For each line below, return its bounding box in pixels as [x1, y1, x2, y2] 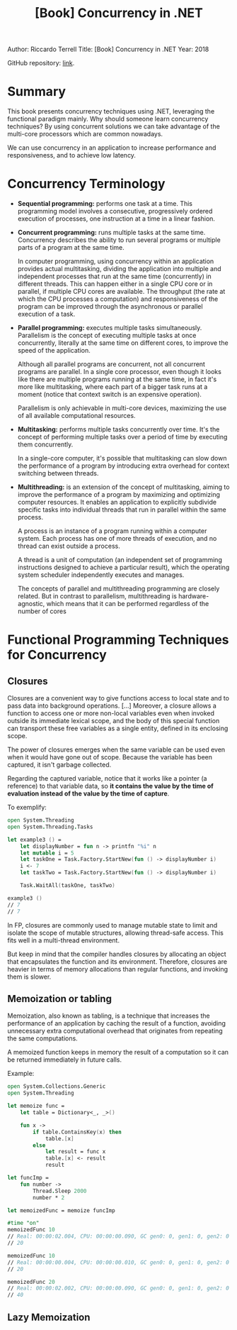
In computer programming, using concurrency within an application [17, 257, 214, 265]
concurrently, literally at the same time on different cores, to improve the [17, 339, 229, 347]
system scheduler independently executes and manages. [17, 571, 185, 579]
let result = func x [45, 1148, 106, 1155]
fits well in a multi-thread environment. [7, 935, 120, 945]
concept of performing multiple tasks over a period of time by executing [17, 433, 228, 441]
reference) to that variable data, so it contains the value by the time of [7, 782, 214, 791]
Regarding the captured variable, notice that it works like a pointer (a [7, 774, 207, 783]
